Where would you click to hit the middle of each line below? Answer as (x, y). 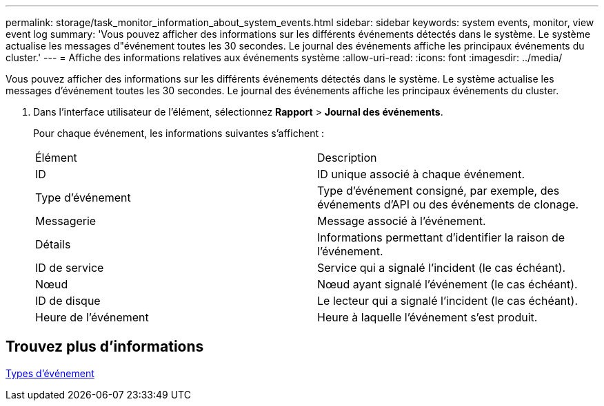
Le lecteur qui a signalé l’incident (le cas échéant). (447, 301)
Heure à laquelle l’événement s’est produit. (427, 317)
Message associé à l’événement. (402, 221)
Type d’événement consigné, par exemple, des (439, 191)
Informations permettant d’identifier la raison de (441, 237)
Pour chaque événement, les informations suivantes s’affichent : (179, 133)
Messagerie (66, 221)
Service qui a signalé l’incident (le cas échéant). (442, 268)
